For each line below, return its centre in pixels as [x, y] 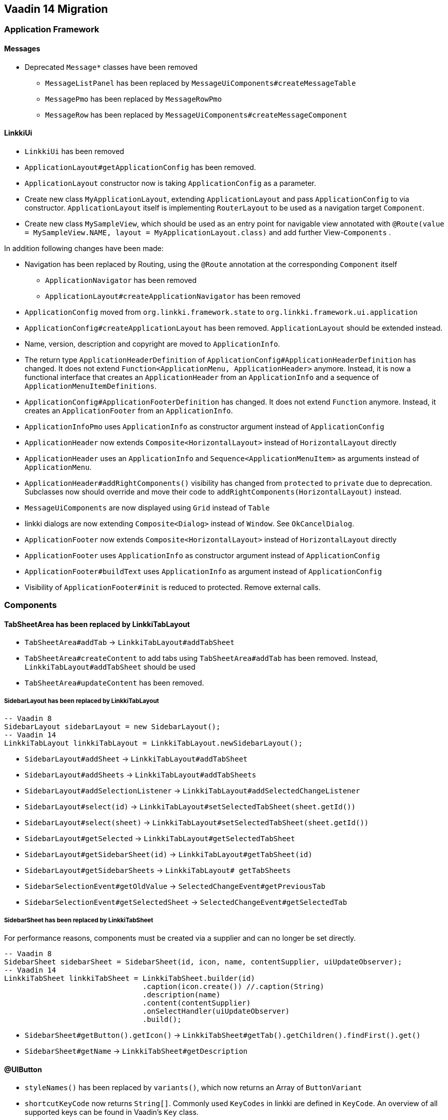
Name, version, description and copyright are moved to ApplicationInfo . [152, 344]
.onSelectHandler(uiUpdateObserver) [216, 1011]
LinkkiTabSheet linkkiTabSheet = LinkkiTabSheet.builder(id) [130, 979]
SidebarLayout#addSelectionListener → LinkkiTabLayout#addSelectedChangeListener [192, 791]
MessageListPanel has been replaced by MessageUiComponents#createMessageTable [201, 83]
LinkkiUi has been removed [74, 151]
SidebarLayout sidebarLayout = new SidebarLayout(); [112, 727]
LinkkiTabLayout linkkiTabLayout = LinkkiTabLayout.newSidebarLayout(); [153, 743]
